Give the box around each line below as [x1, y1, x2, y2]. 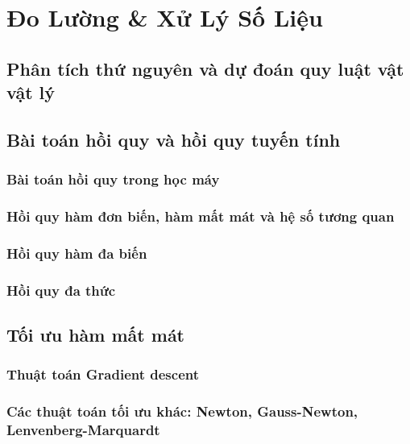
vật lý [6, 80, 56, 105]
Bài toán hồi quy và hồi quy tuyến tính [6, 127, 341, 151]
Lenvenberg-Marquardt [6, 420, 160, 440]
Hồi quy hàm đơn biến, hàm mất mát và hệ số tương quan [6, 206, 395, 226]
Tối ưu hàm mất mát [6, 322, 185, 347]
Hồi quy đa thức [6, 280, 116, 300]
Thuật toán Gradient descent [6, 364, 199, 384]
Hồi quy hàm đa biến [6, 243, 147, 263]
